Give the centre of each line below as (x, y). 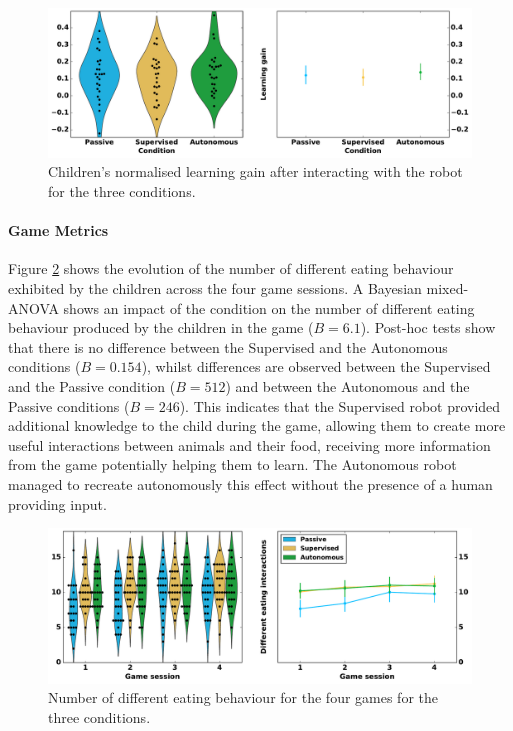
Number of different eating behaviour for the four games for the (243, 697)
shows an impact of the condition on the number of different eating (269, 307)
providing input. (57, 503)
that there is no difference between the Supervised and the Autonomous (228, 346)
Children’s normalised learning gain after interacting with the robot (255, 171)
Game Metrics (58, 230)
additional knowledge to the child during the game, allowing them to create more (257, 425)
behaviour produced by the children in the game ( (161, 327)
